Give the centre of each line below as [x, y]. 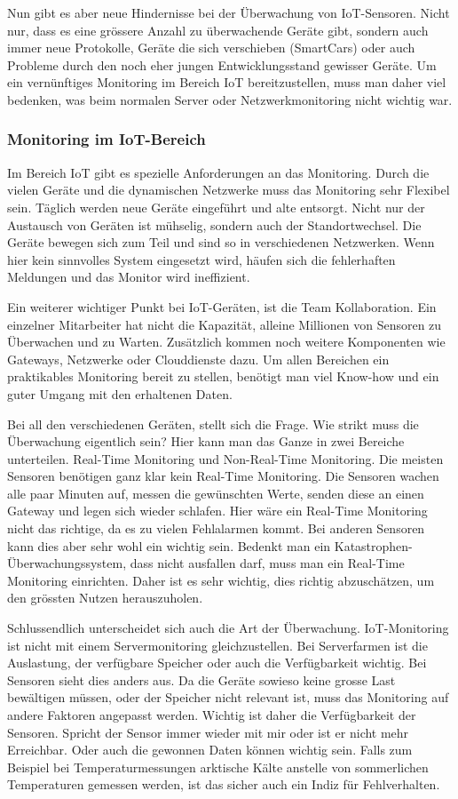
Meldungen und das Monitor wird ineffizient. [129, 277]
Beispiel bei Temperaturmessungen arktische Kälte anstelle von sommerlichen [218, 767]
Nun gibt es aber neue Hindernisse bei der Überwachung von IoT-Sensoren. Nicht [229, 12]
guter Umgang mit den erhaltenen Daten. [120, 393]
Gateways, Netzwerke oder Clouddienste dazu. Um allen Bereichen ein [198, 359]
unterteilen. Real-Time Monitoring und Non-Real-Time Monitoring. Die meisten [225, 458]
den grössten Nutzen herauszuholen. [105, 598]
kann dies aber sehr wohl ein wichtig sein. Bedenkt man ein [169, 545]
